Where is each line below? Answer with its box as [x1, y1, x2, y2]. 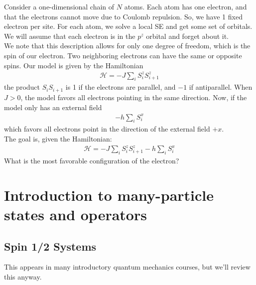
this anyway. [4, 271, 42, 282]
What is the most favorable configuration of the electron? [4, 155, 179, 165]
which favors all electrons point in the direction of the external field [4, 124, 210, 134]
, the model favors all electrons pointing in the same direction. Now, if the [20, 92, 247, 102]
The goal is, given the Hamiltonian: [4, 134, 112, 144]
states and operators [4, 204, 147, 224]
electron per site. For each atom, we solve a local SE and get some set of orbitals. [4, 21, 253, 31]
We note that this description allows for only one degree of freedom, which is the [4, 40, 251, 51]
